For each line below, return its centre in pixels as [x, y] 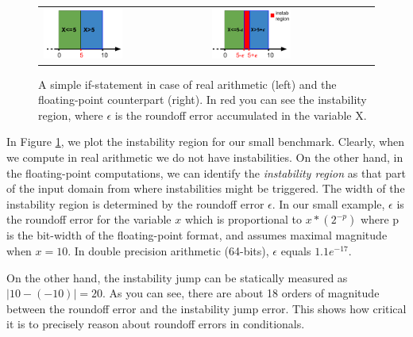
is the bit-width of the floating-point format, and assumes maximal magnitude [197, 235]
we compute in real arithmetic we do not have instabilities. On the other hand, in [205, 157]
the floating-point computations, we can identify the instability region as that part [206, 172]
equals [296, 250]
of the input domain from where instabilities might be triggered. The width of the [206, 188]
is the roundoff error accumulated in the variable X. [241, 115]
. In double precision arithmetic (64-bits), [168, 250]
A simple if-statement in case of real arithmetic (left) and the [187, 84]
